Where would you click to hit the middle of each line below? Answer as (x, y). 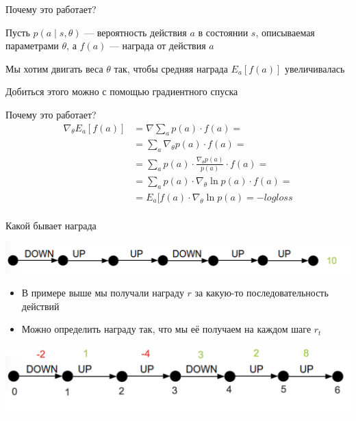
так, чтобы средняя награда (171, 68)
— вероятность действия (136, 32)
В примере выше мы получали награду (103, 293)
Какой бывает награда (51, 225)
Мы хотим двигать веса (54, 68)
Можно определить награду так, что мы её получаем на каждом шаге (166, 329)
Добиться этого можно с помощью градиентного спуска (122, 91)
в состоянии (223, 32)
